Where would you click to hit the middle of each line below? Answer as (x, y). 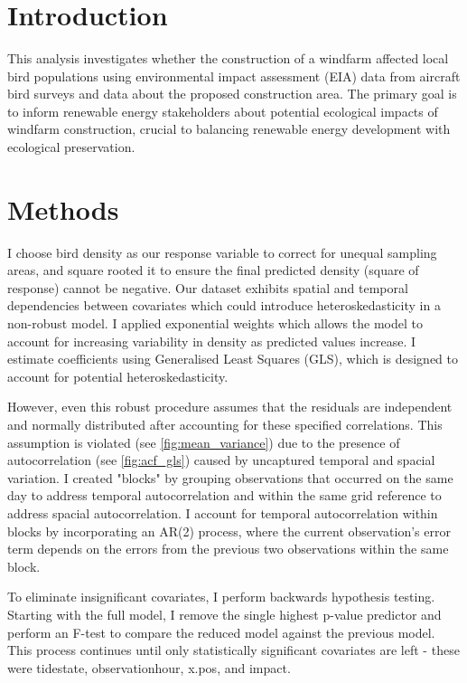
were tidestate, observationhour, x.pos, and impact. (149, 667)
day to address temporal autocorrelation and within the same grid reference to (224, 495)
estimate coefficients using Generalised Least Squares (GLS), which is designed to (233, 359)
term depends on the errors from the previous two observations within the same (228, 549)
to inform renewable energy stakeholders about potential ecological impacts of (223, 111)
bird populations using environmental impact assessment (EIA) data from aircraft (234, 76)
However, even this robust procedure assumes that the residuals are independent (230, 407)
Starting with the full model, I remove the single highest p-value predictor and (224, 614)
